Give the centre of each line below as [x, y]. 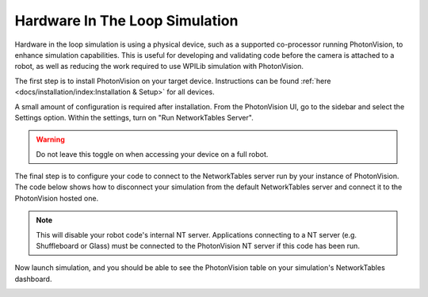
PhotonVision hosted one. [57, 198]
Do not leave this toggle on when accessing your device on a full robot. [152, 154]
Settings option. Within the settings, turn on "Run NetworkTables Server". [134, 117]
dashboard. [33, 279]
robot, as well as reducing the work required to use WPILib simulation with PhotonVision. [159, 67]
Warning [50, 139]
